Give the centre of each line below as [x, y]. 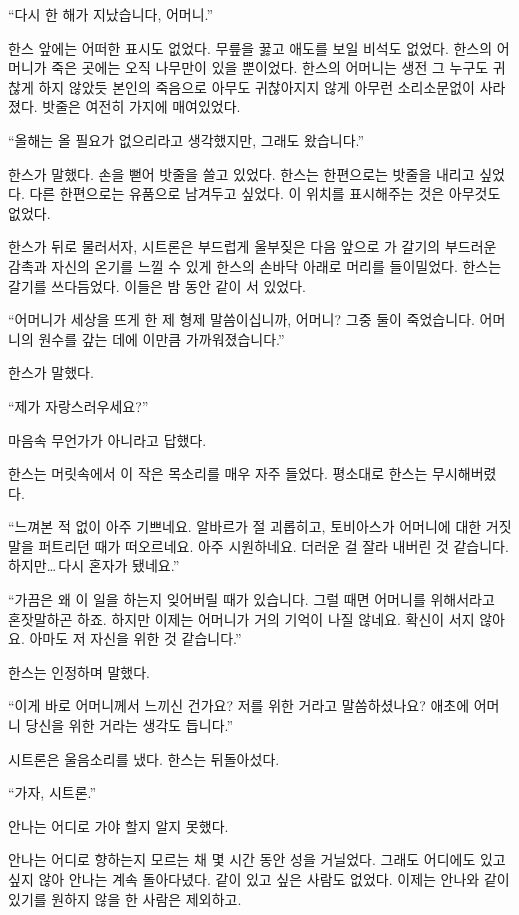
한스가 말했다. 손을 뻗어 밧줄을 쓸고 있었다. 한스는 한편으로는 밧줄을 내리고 [241, 173]
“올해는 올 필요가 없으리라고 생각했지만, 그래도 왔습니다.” [186, 139]
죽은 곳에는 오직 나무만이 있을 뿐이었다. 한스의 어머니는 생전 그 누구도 [270, 67]
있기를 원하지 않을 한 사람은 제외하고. [125, 898]
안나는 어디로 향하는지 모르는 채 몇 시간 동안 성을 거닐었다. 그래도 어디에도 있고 [257, 859]
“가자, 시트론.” [52, 792]
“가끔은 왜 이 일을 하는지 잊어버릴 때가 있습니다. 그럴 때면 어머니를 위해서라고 [251, 599]
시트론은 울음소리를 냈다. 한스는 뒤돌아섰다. [144, 758]
